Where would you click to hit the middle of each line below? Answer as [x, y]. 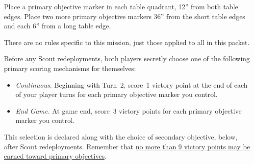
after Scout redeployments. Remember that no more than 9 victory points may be [127, 146]
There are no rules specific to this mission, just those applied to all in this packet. [127, 42]
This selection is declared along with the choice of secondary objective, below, [121, 136]
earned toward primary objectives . [55, 156]
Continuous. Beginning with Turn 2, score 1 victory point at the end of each [131, 84]
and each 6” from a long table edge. [58, 26]
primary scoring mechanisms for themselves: [70, 68]
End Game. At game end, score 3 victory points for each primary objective [128, 110]
